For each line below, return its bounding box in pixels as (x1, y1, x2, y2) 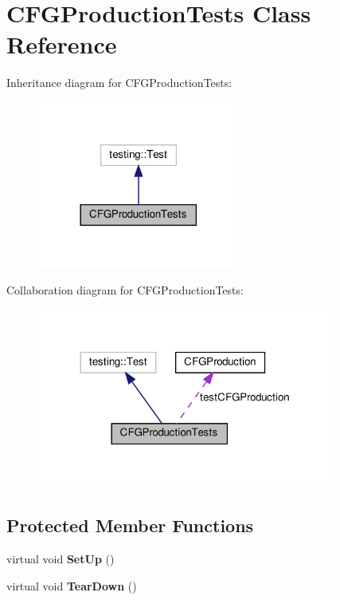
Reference (6, 28, 117, 61)
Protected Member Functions (6, 513, 254, 538)
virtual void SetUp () (6, 551, 115, 567)
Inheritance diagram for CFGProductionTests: (6, 74, 233, 91)
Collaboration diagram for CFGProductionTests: (6, 282, 244, 298)
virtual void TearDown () (6, 577, 137, 594)
